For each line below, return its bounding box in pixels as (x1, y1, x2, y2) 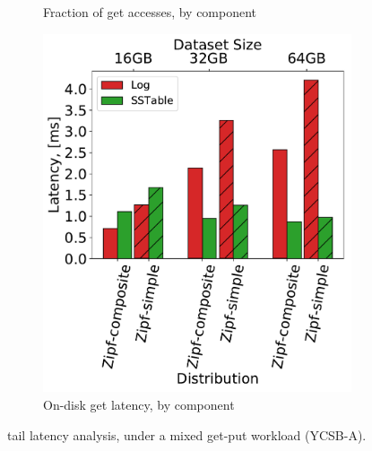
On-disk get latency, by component (43, 395, 235, 414)
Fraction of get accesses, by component (43, 3, 257, 21)
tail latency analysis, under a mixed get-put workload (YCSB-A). (7, 425, 367, 444)
